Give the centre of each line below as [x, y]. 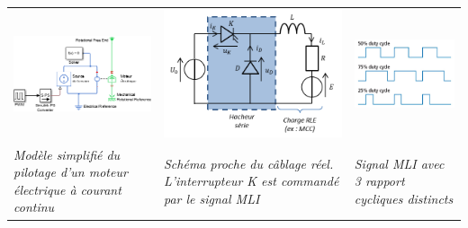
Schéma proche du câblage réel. [248, 163]
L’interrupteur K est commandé [251, 181]
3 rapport [379, 181]
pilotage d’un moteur [71, 172]
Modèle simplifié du [67, 154]
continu [34, 207]
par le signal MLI [211, 198]
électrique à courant [67, 189]
